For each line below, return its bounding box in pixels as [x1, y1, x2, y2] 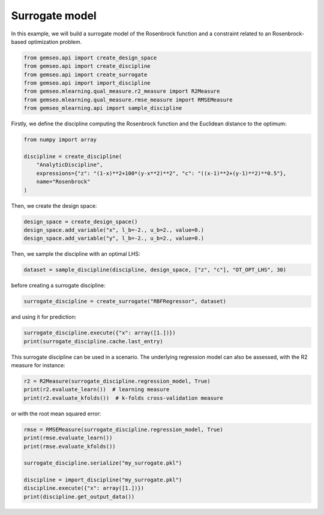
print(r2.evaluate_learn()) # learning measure [23, 386, 170, 393]
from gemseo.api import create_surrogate [23, 71, 148, 78]
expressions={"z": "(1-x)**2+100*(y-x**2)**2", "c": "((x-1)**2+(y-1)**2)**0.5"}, [36, 170, 287, 176]
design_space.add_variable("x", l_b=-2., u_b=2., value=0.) [23, 226, 205, 233]
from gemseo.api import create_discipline [23, 63, 151, 70]
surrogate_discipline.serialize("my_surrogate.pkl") [23, 460, 182, 466]
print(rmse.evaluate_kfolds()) [23, 443, 116, 450]
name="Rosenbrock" [36, 178, 91, 185]
